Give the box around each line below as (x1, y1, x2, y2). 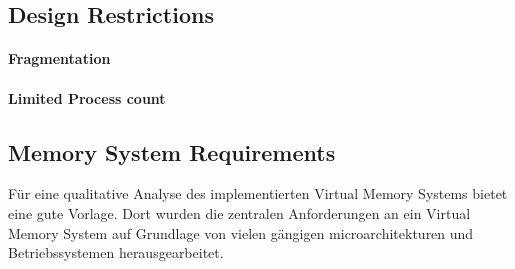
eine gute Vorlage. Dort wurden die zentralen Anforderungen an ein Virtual (8, 202, 471, 223)
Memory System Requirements (8, 136, 336, 167)
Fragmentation (8, 48, 111, 69)
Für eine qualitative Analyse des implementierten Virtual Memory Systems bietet (8, 183, 508, 204)
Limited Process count (8, 87, 166, 108)
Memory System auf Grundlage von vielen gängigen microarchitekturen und (8, 222, 474, 243)
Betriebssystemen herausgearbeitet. (8, 242, 224, 263)
